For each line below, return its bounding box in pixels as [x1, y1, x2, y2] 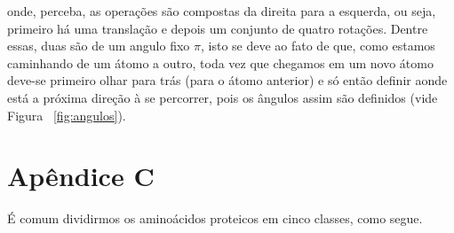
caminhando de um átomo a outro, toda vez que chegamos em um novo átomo [7, 53, 434, 72]
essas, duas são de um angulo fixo [7, 36, 190, 55]
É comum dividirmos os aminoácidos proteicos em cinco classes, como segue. [7, 209, 423, 228]
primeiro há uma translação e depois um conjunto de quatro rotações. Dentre [7, 19, 428, 37]
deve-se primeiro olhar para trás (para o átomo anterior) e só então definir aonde [7, 71, 448, 89]
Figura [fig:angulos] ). [7, 105, 126, 124]
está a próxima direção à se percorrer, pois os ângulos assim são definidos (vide [7, 88, 438, 106]
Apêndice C [7, 158, 155, 194]
